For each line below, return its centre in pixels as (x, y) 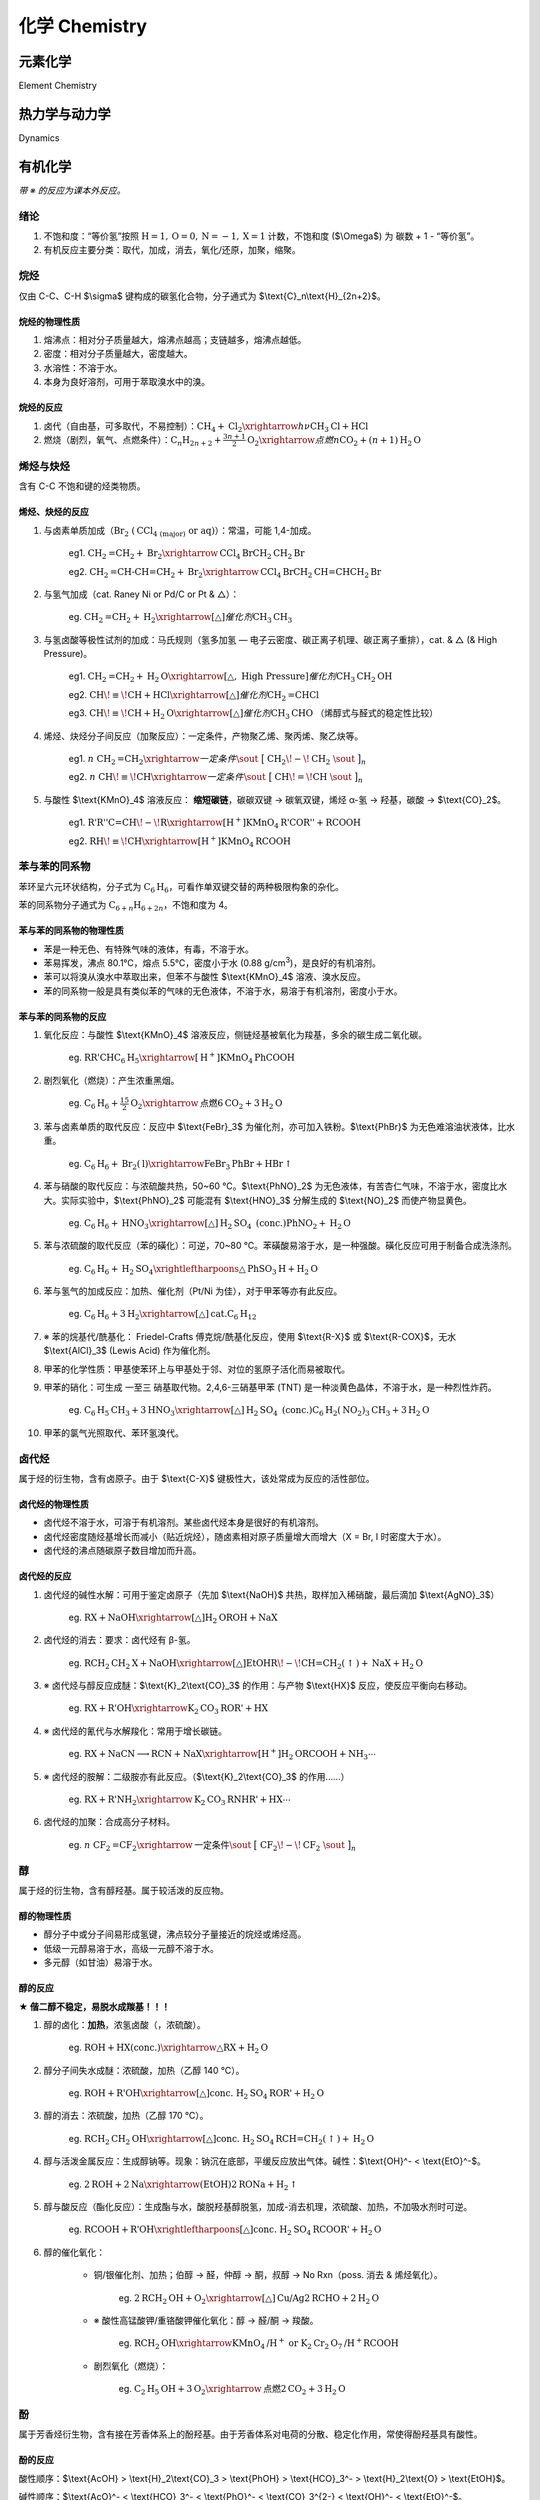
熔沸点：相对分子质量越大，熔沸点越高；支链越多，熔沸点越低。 (175, 339)
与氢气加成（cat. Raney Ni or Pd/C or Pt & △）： (141, 594)
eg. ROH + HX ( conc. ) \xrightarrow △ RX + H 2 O (168, 2048)
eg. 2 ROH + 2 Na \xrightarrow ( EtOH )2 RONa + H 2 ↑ (183, 2185)
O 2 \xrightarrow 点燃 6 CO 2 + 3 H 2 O (206, 1105)
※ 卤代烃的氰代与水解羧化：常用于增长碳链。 (135, 1731)
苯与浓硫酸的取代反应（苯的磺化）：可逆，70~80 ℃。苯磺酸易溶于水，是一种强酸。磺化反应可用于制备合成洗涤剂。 (280, 1246)
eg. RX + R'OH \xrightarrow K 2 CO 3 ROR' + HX (168, 1709)
